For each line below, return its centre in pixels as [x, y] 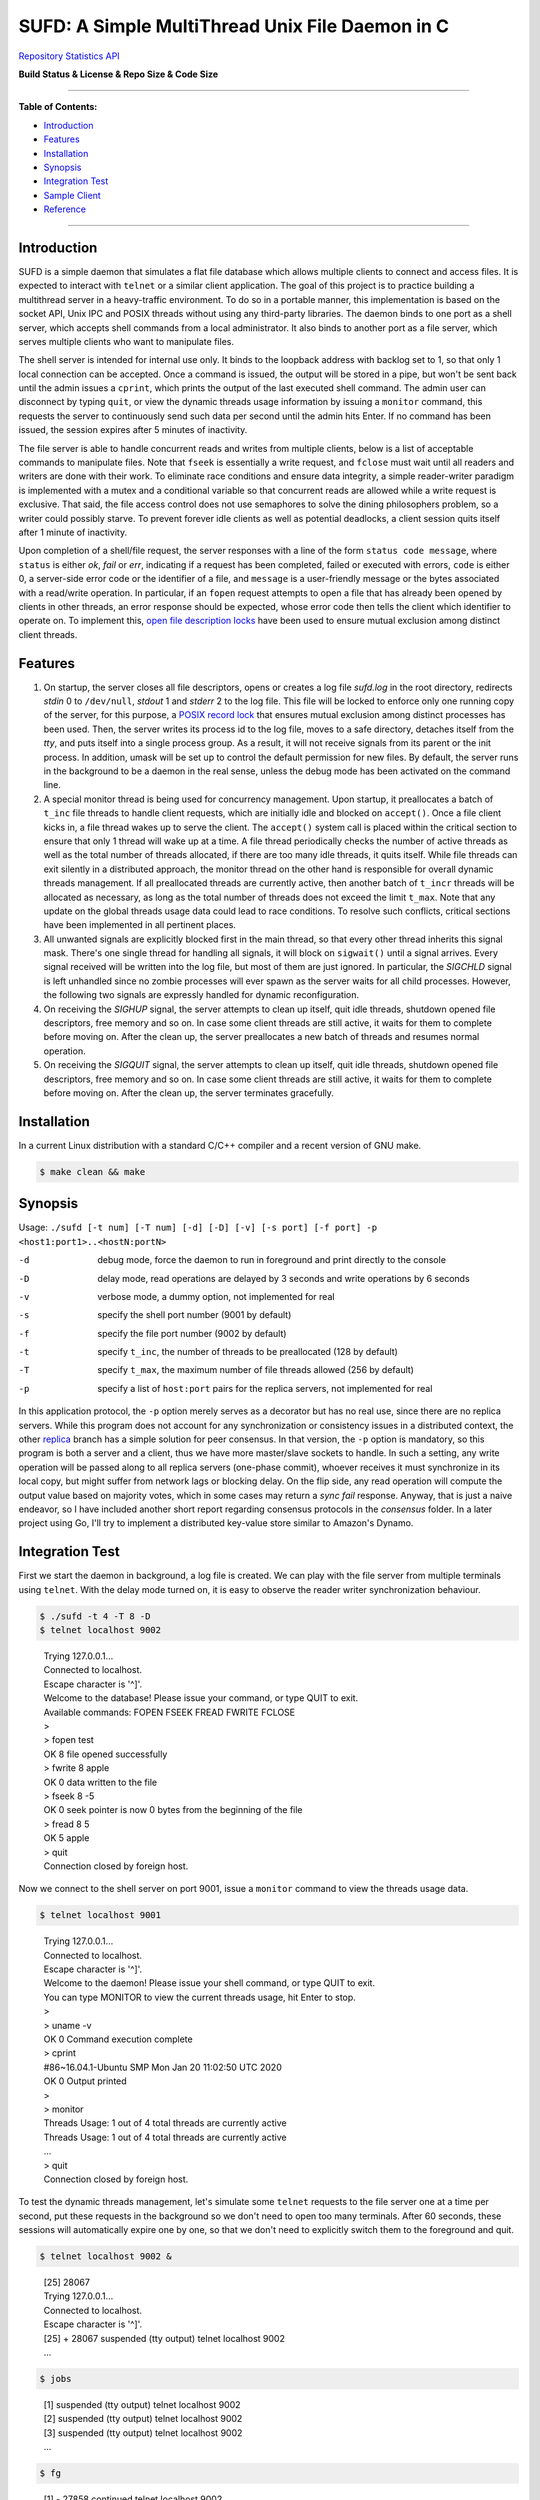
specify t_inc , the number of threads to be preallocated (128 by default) [248, 1352]
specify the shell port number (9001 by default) [194, 1315]
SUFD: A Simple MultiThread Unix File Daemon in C [234, 26]
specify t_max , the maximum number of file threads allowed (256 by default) [256, 1370]
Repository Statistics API [69, 56]
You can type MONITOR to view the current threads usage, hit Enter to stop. [200, 1997]
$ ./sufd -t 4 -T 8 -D [95, 1616]
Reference [65, 209]
